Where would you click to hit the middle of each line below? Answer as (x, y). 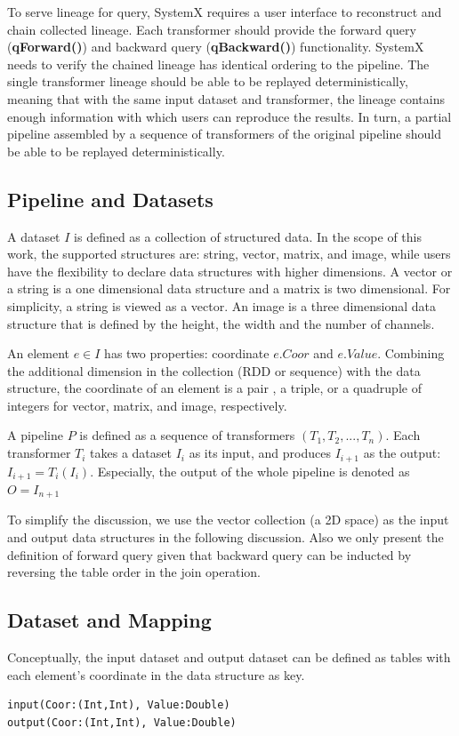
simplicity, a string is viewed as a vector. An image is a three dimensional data (221, 305)
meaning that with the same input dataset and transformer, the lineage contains (226, 98)
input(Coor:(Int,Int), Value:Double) (119, 705)
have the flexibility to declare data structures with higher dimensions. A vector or (230, 271)
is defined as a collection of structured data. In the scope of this (248, 236)
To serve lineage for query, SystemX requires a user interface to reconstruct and (225, 12)
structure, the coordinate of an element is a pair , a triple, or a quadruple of (214, 388)
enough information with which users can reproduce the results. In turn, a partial (229, 116)
